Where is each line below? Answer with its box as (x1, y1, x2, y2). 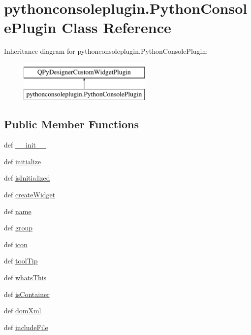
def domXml (4, 305, 41, 316)
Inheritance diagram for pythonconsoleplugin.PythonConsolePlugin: (4, 46, 208, 56)
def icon (4, 239, 28, 249)
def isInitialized (4, 173, 50, 183)
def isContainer (4, 289, 50, 299)
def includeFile (4, 322, 48, 332)
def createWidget (4, 189, 56, 200)
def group (4, 223, 33, 233)
